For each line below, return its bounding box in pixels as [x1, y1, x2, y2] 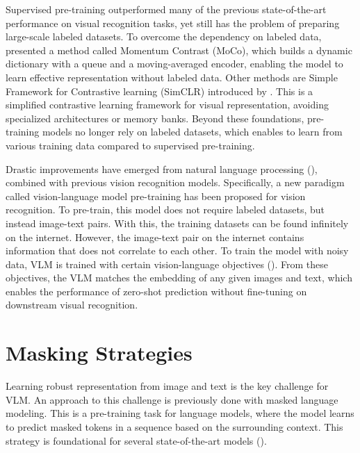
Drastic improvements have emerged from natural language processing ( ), [6, 161, 318, 176]
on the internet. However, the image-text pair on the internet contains [6, 229, 304, 244]
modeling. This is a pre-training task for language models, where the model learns [6, 406, 354, 420]
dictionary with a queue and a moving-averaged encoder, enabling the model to [6, 56, 343, 71]
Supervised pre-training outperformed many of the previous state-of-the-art [6, 2, 327, 16]
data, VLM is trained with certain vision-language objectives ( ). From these [6, 256, 329, 271]
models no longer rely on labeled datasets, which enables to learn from [42, 124, 343, 139]
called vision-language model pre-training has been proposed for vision [6, 188, 306, 203]
